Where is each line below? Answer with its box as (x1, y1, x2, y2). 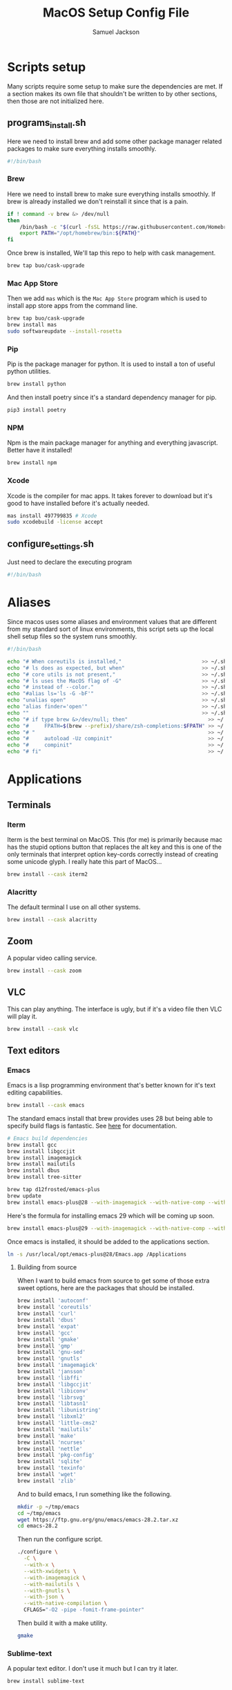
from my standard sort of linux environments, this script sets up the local (7, 625, 214, 634)
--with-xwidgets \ (23, 1568, 77, 1574)
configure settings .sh (7, 538, 95, 551)
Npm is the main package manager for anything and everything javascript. (7, 439, 219, 447)
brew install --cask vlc (7, 1025, 79, 1032)
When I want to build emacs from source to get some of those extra (17, 1276, 210, 1285)
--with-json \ (23, 1593, 64, 1601)
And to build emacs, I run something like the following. (17, 1489, 172, 1498)
